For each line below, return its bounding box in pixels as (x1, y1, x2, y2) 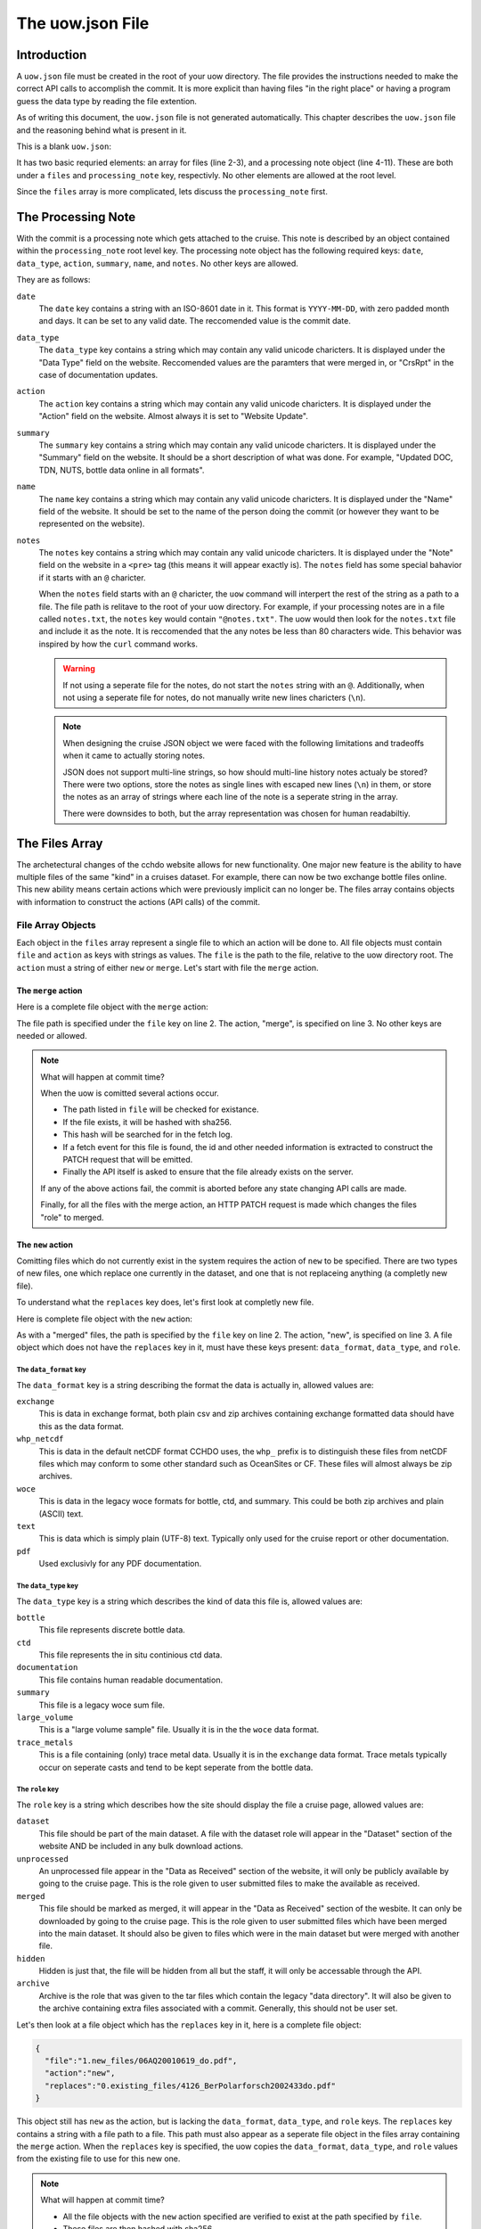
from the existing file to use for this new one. (16, 2153, 181, 2164)
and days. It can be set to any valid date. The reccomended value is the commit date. (38, 316, 351, 326)
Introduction (16, 47, 87, 62)
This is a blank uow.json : (16, 141, 111, 152)
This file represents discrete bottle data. (38, 1624, 186, 1635)
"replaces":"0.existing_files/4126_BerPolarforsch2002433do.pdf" (45, 2080, 337, 2091)
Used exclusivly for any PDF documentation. (38, 1559, 202, 1569)
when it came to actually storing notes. (62, 750, 205, 761)
